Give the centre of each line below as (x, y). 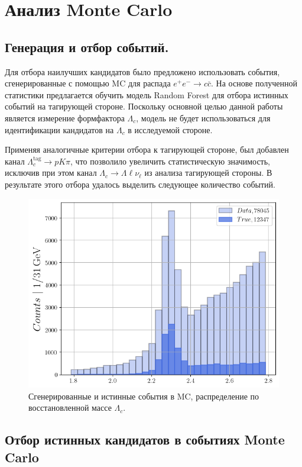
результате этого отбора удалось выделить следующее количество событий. (140, 184)
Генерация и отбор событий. (87, 46)
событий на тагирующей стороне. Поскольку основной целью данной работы (144, 106)
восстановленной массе (70, 408)
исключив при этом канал (51, 173)
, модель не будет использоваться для (203, 117)
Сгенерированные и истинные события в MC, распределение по (144, 396)
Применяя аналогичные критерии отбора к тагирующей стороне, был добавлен (147, 149)
